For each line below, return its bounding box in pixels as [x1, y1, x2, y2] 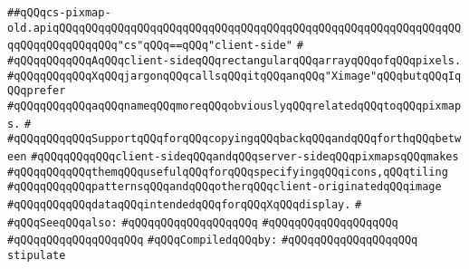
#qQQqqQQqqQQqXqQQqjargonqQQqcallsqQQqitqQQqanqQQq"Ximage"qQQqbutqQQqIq [7, 69, 462, 82]
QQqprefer [7, 84, 66, 98]
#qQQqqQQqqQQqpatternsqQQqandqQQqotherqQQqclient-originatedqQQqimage [7, 180, 442, 194]
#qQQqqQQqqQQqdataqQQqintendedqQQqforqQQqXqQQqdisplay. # [7, 197, 362, 211]
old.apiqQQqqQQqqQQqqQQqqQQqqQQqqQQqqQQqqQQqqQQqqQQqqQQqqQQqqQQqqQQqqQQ [7, 21, 462, 34]
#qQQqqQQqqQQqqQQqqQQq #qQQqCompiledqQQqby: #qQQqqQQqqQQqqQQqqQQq [7, 234, 418, 247]
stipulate [7, 248, 66, 262]
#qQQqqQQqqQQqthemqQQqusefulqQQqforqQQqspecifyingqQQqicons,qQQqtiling [7, 165, 448, 178]
